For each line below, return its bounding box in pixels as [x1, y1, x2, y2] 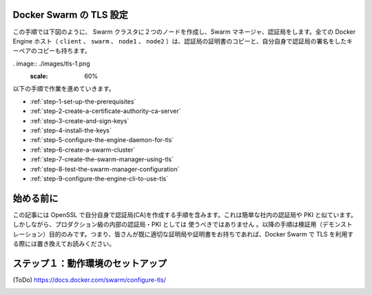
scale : [30, 72, 48, 81]
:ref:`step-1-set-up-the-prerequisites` [30, 97, 136, 105]
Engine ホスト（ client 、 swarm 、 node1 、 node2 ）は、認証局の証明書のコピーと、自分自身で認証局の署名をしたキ [12, 37, 353, 45]
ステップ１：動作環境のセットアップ [12, 257, 167, 269]
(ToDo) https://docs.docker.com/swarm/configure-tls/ [12, 276, 167, 284]
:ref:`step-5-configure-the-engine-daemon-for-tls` [30, 136, 174, 144]
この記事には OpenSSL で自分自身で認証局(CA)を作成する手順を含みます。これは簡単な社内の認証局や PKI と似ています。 [12, 210, 358, 218]
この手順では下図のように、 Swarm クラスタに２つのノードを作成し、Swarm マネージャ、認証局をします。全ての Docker [12, 28, 356, 36]
